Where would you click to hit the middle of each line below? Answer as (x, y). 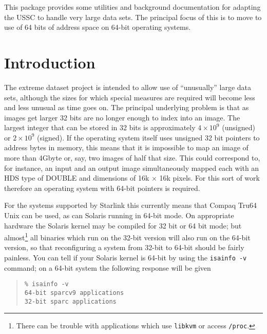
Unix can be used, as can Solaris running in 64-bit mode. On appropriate (119, 215)
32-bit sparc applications (70, 301)
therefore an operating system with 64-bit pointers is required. (102, 188)
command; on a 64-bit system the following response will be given (108, 267)
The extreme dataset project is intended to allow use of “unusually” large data (128, 87)
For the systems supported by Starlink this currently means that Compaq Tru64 (131, 205)
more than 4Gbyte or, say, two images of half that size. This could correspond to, (132, 158)
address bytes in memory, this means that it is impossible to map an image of (126, 147)
